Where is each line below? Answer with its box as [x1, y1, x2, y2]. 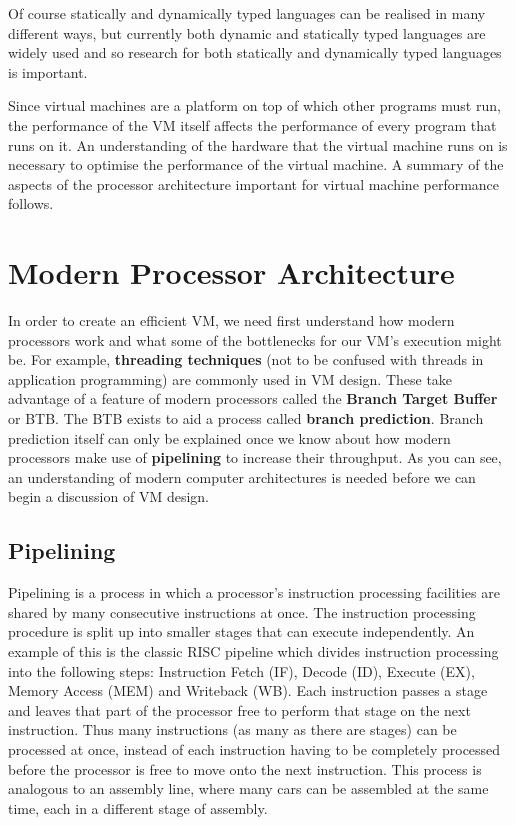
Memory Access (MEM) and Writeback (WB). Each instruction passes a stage [8, 680, 488, 701]
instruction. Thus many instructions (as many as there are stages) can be [8, 719, 457, 740]
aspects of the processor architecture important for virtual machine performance [8, 173, 500, 194]
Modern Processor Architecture [8, 252, 455, 293]
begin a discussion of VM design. [8, 486, 209, 507]
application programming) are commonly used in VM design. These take [8, 368, 453, 389]
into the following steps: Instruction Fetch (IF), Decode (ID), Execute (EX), [8, 660, 475, 681]
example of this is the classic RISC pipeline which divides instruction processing [8, 640, 499, 661]
